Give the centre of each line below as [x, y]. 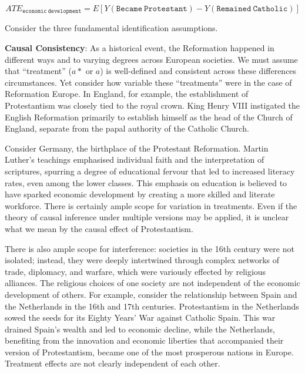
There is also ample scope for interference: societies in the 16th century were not [150, 248]
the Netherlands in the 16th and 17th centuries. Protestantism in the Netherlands [152, 306]
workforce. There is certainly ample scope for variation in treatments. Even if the [151, 205]
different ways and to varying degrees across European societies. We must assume [151, 59]
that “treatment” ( [38, 71]
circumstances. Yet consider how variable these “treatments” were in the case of [148, 82]
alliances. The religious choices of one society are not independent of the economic [152, 283]
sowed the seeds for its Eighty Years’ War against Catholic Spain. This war [140, 317]
